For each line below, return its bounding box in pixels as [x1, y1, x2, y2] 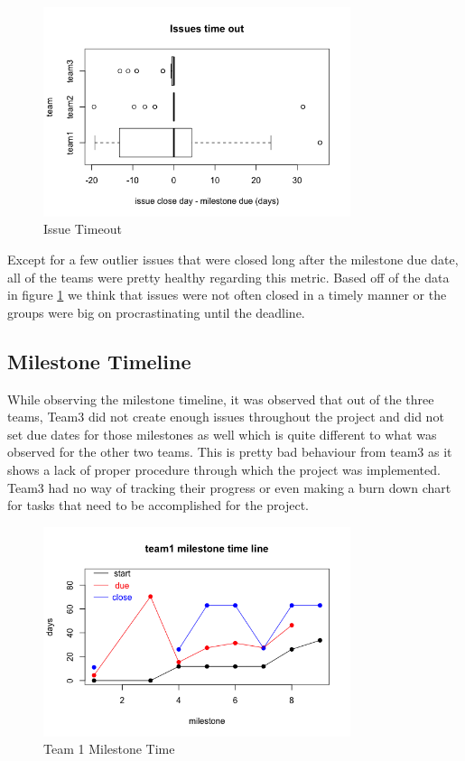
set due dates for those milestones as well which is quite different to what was [7, 424, 437, 443]
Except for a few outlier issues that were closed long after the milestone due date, [7, 250, 459, 269]
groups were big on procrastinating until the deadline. [7, 302, 305, 321]
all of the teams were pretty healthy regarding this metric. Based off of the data [7, 267, 450, 286]
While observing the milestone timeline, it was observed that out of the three [7, 389, 434, 408]
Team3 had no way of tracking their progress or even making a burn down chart [7, 478, 451, 497]
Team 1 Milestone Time [43, 739, 175, 758]
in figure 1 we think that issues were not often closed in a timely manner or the [7, 285, 447, 304]
